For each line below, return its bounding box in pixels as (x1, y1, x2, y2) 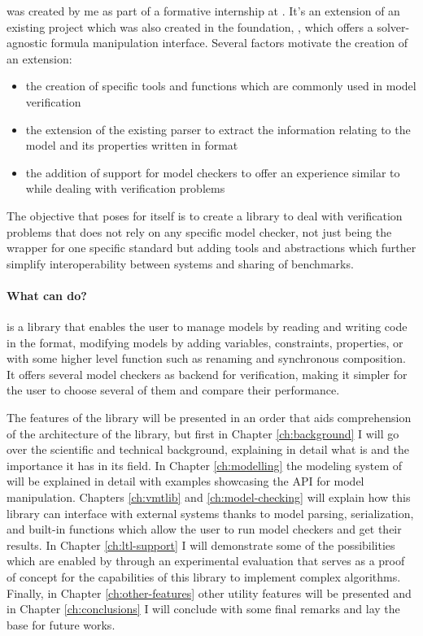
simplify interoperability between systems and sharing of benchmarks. (7, 255, 354, 272)
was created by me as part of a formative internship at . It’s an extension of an (7, 2, 400, 19)
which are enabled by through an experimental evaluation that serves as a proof (7, 552, 405, 569)
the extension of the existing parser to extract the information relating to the (25, 120, 411, 137)
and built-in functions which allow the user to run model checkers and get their (7, 521, 402, 538)
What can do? (7, 286, 87, 303)
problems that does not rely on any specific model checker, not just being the (7, 223, 392, 240)
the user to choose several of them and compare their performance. (7, 381, 340, 399)
